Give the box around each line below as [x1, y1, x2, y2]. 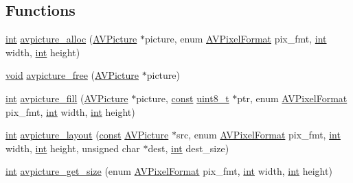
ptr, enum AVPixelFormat [237, 90, 348, 105]
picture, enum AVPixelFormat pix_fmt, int [144, 32, 327, 46]
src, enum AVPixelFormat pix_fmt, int [176, 127, 341, 142]
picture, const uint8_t [136, 90, 229, 105]
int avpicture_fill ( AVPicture [5, 90, 128, 105]
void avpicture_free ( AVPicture [5, 68, 139, 82]
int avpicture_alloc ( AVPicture [5, 32, 137, 46]
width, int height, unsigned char [5, 141, 140, 155]
